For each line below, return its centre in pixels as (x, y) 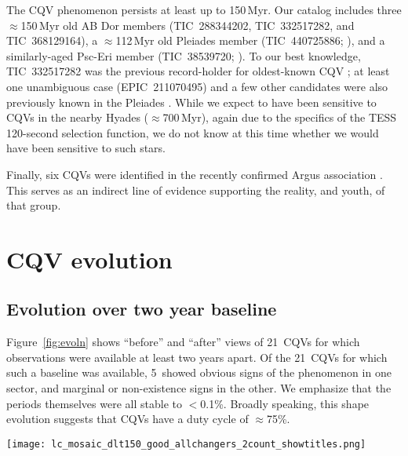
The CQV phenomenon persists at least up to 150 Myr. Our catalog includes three (204, 9)
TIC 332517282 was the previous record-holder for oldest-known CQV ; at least (198, 71)
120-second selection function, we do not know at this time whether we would (193, 132)
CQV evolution (89, 259)
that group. (34, 205)
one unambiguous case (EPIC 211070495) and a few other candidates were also (197, 86)
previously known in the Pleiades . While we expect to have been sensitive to (191, 102)
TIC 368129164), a (52, 40)
